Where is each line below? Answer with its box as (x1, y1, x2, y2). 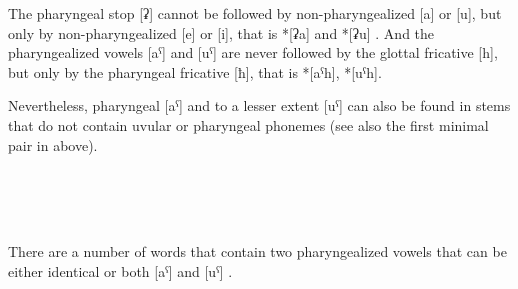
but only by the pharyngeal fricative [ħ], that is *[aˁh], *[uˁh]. (8, 61, 382, 82)
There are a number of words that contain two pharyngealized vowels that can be (8, 240, 507, 261)
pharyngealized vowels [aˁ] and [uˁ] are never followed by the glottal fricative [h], (8, 42, 498, 63)
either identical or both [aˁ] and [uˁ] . (8, 260, 233, 281)
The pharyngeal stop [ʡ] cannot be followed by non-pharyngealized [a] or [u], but (8, 3, 502, 23)
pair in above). (8, 134, 98, 155)
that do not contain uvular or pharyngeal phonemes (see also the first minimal (8, 114, 489, 135)
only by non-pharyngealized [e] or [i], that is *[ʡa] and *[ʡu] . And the (8, 22, 435, 43)
